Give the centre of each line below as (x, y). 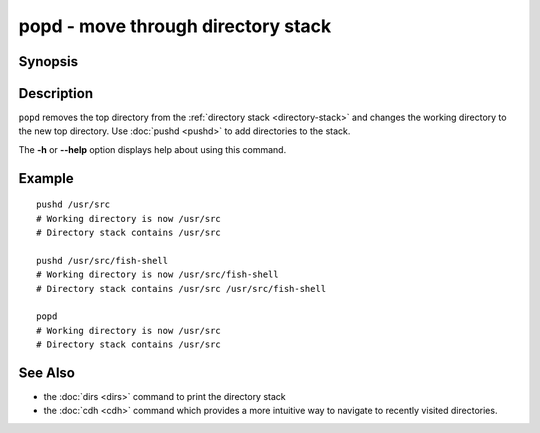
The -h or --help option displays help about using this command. (152, 149)
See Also (46, 372)
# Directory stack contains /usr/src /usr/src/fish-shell (181, 288)
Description (56, 93)
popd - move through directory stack (175, 26)
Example (46, 178)
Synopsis (48, 61)
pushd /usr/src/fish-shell (102, 260)
